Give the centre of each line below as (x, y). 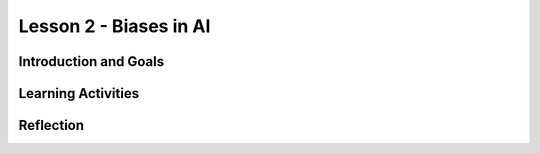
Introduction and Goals (91, 61)
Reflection (51, 125)
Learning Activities (79, 93)
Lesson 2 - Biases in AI (114, 26)
